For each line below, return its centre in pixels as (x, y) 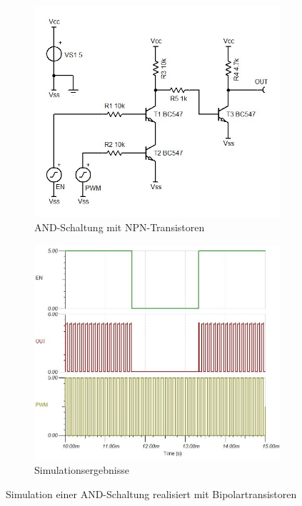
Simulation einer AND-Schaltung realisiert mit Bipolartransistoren (151, 494)
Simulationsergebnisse (82, 469)
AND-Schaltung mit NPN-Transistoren (120, 227)
